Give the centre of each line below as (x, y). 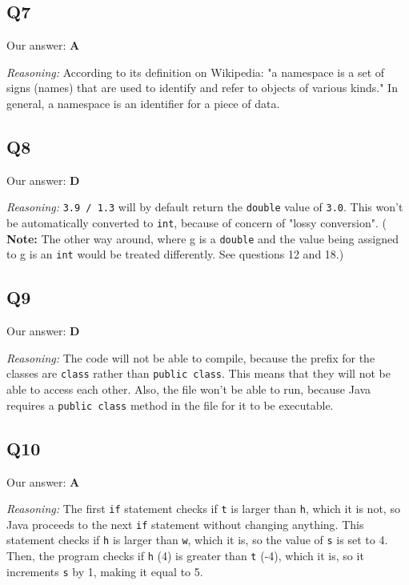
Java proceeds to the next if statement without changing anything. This (185, 524)
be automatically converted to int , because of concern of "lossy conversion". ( (196, 223)
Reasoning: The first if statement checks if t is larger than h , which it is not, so (203, 509)
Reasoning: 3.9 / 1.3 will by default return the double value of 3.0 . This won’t (205, 207)
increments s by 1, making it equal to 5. (105, 571)
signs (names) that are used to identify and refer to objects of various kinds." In (202, 88)
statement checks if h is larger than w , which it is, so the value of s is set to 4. (197, 540)
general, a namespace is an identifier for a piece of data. (143, 103)
